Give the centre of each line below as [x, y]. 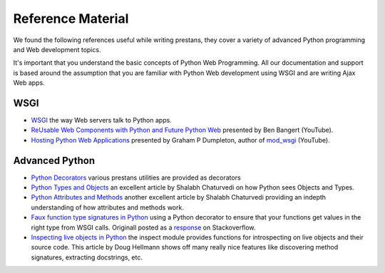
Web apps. [29, 83]
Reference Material [71, 19]
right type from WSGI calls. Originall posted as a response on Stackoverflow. [143, 227]
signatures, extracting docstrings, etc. [87, 257]
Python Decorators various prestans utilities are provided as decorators [136, 177]
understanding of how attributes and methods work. [108, 207]
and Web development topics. [57, 49]
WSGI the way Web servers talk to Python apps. [102, 120]
